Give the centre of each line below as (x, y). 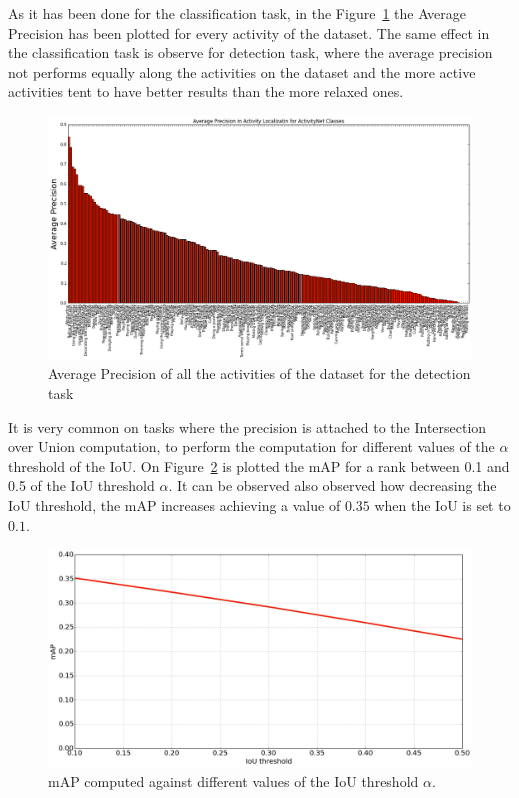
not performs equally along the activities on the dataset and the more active (242, 71)
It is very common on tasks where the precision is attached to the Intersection (247, 426)
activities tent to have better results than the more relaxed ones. (206, 91)
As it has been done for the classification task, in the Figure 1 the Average (237, 13)
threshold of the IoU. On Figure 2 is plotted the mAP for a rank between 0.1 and (259, 465)
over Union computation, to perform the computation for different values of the (251, 446)
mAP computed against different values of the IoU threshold (233, 780)
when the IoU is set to (442, 505)
